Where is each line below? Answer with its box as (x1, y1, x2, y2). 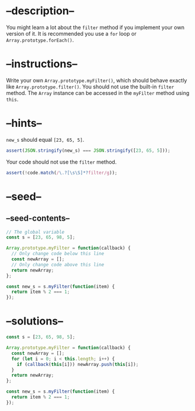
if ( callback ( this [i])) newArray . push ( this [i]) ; (17, 361, 139, 367)
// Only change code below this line (11, 251, 105, 257)
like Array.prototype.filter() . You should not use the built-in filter (6, 83, 174, 90)
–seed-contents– (6, 214, 70, 224)
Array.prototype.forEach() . (6, 36, 74, 43)
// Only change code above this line (11, 262, 105, 267)
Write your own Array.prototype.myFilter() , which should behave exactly (6, 77, 187, 84)
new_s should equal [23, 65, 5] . (6, 136, 84, 143)
